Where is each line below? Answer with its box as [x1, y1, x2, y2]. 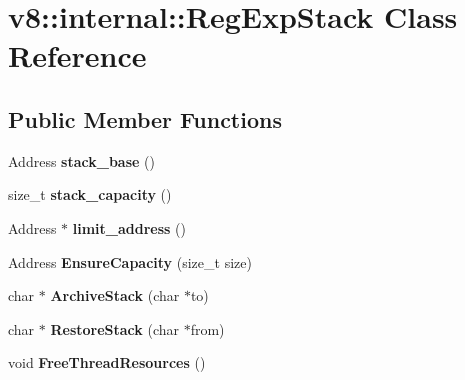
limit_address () [72, 217, 186, 238]
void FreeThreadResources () [8, 352, 206, 373]
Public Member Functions [8, 103, 282, 134]
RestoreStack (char [50, 318, 180, 339]
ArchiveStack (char [50, 285, 180, 306]
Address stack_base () [8, 150, 155, 171]
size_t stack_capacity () [8, 184, 172, 205]
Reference [8, 35, 147, 76]
